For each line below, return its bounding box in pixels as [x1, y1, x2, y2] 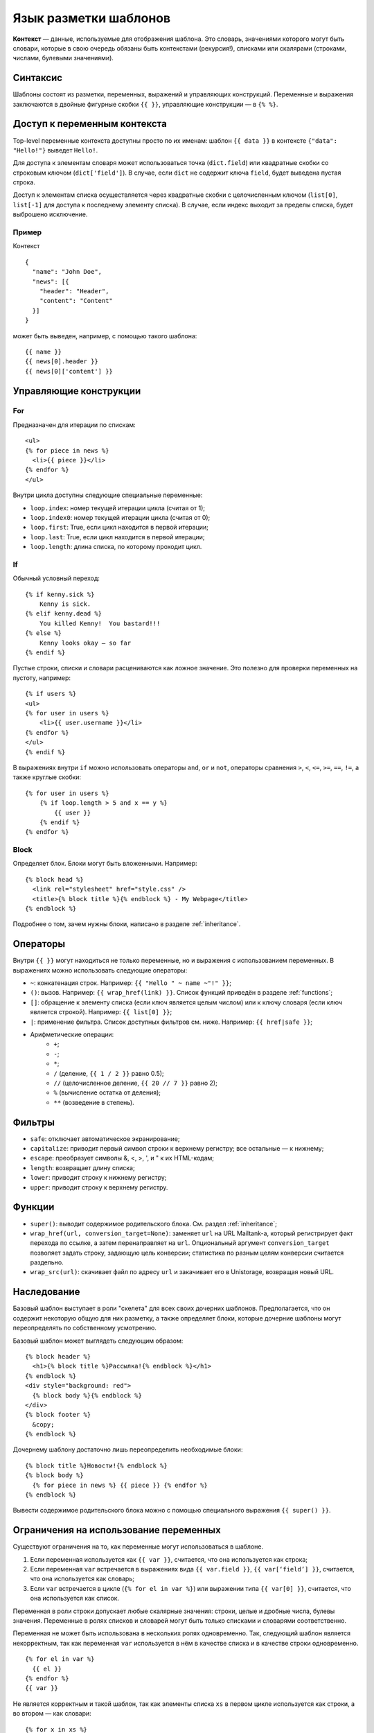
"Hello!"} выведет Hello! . [12, 146, 98, 154]
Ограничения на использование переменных [12, 1524, 221, 1536]
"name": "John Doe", [32, 268, 103, 276]
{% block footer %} [25, 1411, 91, 1419]
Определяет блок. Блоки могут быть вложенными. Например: [12, 860, 197, 868]
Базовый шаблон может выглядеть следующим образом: [12, 1336, 184, 1345]
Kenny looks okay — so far [39, 638, 132, 647]
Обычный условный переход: [12, 574, 100, 582]
